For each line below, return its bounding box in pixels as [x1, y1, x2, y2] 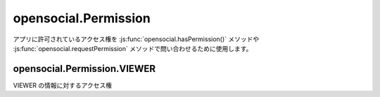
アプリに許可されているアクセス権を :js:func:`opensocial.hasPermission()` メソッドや [13, 35, 260, 43]
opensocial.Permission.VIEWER [13, 63, 156, 75]
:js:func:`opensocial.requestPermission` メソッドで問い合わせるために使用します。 [13, 44, 253, 52]
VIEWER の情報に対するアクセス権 [13, 81, 113, 89]
